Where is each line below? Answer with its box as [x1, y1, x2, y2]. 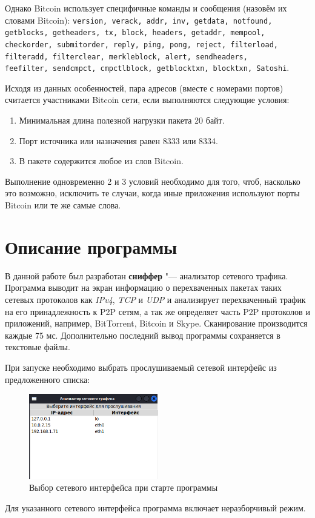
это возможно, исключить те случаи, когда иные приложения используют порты [5, 187, 300, 199]
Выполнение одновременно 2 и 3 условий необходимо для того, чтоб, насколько [5, 174, 300, 187]
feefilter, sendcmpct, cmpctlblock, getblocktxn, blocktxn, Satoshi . [5, 61, 290, 74]
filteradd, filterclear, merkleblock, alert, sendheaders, [5, 52, 248, 61]
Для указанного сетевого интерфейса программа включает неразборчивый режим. [5, 501, 306, 514]
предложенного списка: [5, 373, 90, 385]
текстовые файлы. [5, 340, 70, 353]
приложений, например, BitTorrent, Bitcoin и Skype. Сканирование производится [5, 317, 308, 330]
